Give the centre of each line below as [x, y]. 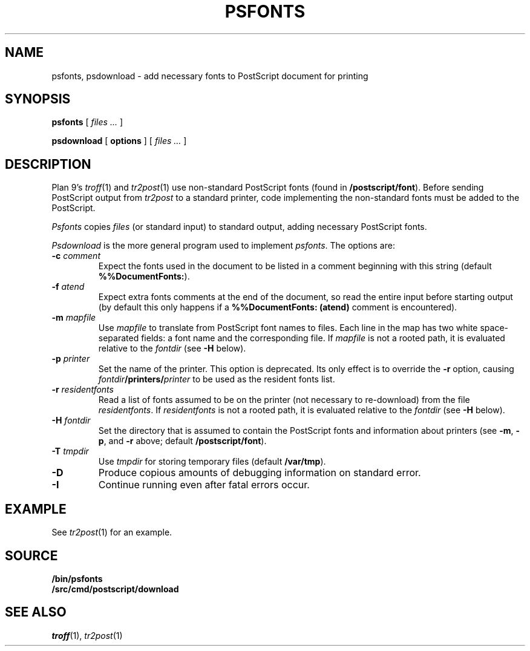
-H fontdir [71, 420]
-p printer [71, 359]
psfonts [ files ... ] [87, 122]
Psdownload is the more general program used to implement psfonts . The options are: [223, 246]
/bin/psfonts [77, 578]
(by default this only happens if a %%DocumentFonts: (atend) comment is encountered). [278, 307]
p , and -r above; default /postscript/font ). [182, 441]
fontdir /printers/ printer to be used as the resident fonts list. [217, 379]
